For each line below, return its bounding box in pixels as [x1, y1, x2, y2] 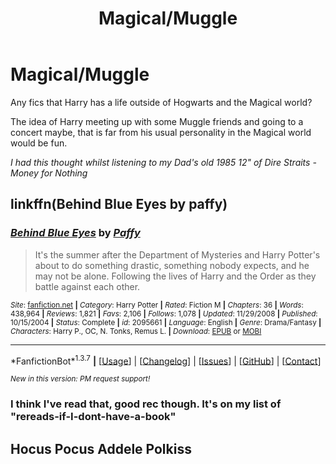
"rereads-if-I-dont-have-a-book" [10, 410, 177, 424]
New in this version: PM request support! [10, 374, 151, 384]
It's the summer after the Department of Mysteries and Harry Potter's [34, 248, 321, 261]
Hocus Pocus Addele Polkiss [10, 440, 192, 457]
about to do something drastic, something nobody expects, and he [34, 259, 310, 271]
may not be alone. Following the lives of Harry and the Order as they [34, 270, 317, 282]
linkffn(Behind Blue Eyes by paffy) [10, 196, 228, 213]
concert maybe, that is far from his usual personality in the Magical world [10, 126, 312, 138]
